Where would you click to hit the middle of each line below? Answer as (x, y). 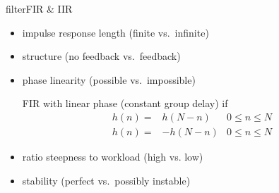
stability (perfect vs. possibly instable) (106, 180)
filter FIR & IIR (39, 8)
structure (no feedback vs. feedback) (101, 56)
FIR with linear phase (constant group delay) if (125, 103)
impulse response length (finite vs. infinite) (115, 32)
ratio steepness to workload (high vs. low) (113, 157)
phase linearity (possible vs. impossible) (109, 79)
